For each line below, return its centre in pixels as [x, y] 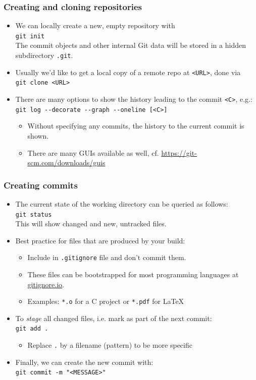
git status [34, 214]
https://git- [179, 152]
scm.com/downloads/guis [66, 163]
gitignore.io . [46, 284]
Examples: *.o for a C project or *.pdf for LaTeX [106, 301]
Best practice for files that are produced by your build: [100, 240]
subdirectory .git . [44, 55]
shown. [38, 135]
